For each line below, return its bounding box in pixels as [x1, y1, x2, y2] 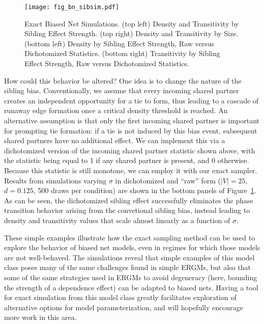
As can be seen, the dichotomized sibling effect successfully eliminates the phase [4, 195, 253, 205]
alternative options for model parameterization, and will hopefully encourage [4, 302, 243, 312]
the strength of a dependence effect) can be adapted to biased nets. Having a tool [4, 282, 258, 292]
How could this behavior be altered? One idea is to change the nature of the [4, 75, 242, 86]
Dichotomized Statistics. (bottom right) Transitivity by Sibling [24, 48, 220, 59]
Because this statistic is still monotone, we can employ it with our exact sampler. [4, 165, 257, 175]
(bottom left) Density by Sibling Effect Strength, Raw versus [24, 38, 215, 48]
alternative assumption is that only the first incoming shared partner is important [4, 115, 260, 125]
